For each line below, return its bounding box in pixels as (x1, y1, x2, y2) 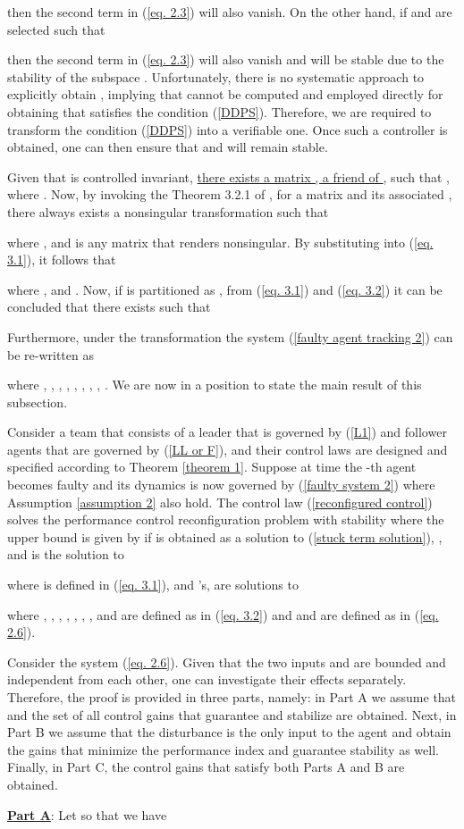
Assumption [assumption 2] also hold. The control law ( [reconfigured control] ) (7, 492, 433, 511)
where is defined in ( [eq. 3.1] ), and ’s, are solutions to (7, 575, 299, 594)
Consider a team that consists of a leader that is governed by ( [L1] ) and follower (7, 423, 447, 441)
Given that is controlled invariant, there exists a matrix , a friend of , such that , (7, 167, 450, 186)
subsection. (7, 392, 68, 411)
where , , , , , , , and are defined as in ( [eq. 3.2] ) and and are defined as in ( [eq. (7, 605, 439, 624)
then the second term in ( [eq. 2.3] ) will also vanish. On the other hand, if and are (7, 3, 452, 21)
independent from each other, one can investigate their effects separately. (7, 670, 407, 689)
